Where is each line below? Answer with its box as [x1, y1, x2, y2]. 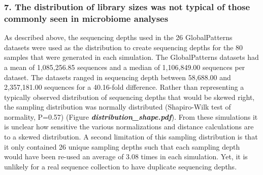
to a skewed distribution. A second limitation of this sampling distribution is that [4, 131, 258, 142]
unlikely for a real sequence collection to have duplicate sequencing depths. [4, 161, 237, 171]
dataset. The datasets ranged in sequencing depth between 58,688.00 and [4, 72, 231, 82]
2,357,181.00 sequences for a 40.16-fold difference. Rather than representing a [4, 82, 244, 92]
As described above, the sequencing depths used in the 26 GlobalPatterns [4, 32, 233, 43]
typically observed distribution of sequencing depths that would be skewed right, [4, 91, 255, 102]
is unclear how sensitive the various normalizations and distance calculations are [4, 121, 254, 132]
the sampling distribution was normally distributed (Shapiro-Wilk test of [4, 101, 231, 112]
